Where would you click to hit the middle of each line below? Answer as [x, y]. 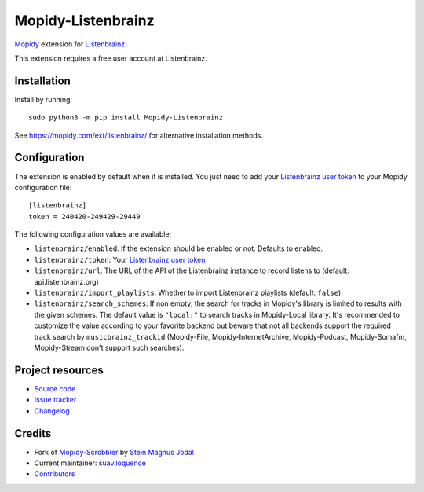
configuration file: [43, 187]
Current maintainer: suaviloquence [90, 463]
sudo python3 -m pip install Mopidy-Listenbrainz [126, 117]
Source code [55, 388]
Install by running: [44, 99]
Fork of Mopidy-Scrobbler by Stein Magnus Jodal [114, 452]
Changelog [52, 411]
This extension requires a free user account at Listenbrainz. [111, 58]
